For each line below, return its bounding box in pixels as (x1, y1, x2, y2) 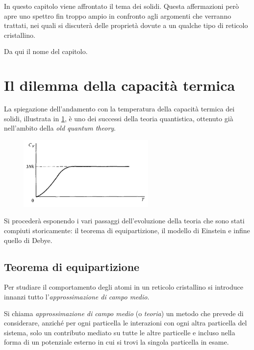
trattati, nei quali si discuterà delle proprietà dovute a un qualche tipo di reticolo (4, 20, 248, 30)
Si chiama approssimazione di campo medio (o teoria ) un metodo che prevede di (4, 308, 244, 318)
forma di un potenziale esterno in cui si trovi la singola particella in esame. (4, 337, 229, 347)
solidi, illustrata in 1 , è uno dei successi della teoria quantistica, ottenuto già (4, 113, 233, 123)
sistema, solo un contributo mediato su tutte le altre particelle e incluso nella (4, 327, 235, 337)
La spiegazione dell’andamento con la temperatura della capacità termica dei (4, 104, 235, 114)
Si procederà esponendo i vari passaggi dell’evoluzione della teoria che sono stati (4, 215, 245, 226)
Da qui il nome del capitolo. (4, 46, 88, 56)
